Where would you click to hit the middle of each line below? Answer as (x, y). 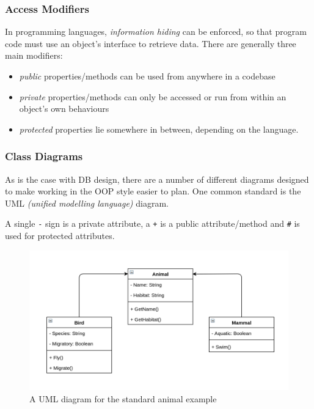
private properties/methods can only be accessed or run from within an (153, 96)
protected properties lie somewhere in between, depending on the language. (159, 129)
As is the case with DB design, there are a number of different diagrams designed (157, 179)
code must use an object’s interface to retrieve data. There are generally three (151, 43)
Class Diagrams (44, 156)
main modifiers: (34, 55)
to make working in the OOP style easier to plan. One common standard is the (153, 191)
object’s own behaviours (64, 109)
